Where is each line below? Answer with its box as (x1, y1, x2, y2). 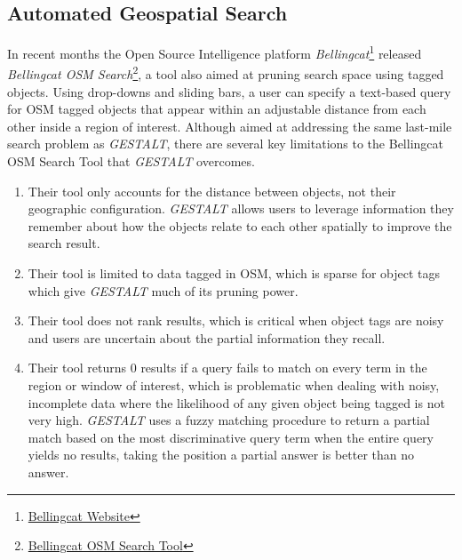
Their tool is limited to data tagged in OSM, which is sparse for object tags (28, 264, 441, 283)
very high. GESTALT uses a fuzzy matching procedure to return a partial (28, 411, 430, 429)
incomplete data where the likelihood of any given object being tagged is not (28, 393, 445, 412)
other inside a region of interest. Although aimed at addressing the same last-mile (7, 116, 452, 135)
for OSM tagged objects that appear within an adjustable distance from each (7, 100, 426, 118)
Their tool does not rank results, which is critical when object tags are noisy (28, 311, 444, 330)
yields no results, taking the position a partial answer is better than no (28, 445, 415, 464)
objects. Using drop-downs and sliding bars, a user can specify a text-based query (7, 82, 451, 100)
